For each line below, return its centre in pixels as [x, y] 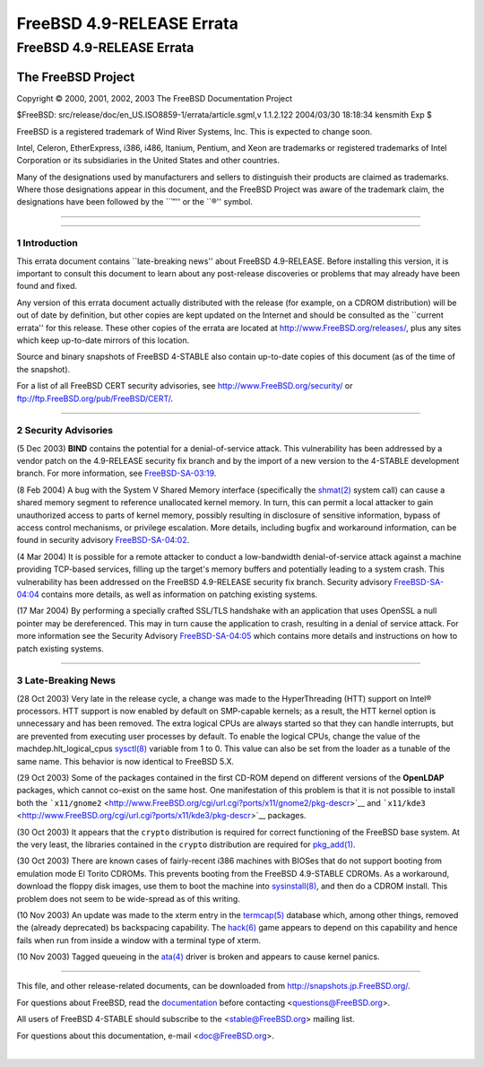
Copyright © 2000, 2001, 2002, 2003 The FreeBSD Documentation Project [155, 98]
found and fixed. [47, 286]
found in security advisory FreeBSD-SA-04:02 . [103, 540]
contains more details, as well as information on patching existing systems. [179, 594]
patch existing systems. [60, 648]
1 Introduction [47, 243]
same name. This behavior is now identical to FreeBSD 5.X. [125, 761]
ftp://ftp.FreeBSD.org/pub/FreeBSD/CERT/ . [95, 398]
